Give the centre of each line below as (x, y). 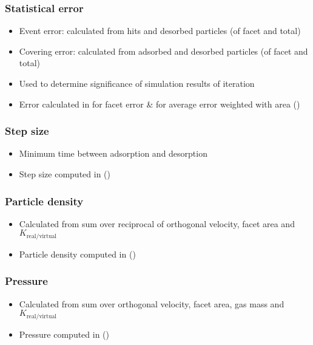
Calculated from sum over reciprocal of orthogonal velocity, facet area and (157, 223)
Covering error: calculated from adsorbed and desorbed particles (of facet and (163, 51)
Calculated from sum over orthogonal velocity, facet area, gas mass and (152, 303)
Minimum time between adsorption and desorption (113, 153)
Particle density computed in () (77, 254)
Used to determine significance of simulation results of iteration (137, 83)
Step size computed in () (65, 174)
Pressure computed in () (64, 334)
